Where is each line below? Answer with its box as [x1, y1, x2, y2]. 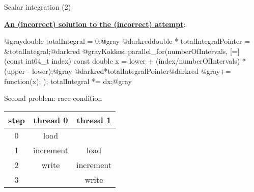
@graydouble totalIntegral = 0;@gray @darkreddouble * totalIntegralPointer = [4, 36, 250, 46]
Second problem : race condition [4, 93, 102, 103]
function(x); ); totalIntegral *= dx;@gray [4, 75, 132, 86]
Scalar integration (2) [4, 2, 71, 12]
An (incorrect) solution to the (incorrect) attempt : [4, 18, 186, 29]
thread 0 [33, 114, 68, 126]
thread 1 [76, 114, 111, 126]
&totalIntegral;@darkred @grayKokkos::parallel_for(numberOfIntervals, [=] [4, 45, 240, 56]
